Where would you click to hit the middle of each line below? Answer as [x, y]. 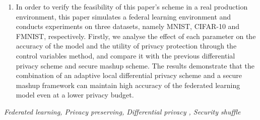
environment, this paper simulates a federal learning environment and [123, 16]
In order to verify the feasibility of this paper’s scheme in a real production [132, 6]
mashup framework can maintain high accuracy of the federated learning [128, 85]
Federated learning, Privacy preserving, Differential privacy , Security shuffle [122, 111]
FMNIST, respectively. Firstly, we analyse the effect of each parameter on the [136, 36]
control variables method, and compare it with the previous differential [125, 55]
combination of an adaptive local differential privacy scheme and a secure [129, 75]
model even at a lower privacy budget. [75, 95]
